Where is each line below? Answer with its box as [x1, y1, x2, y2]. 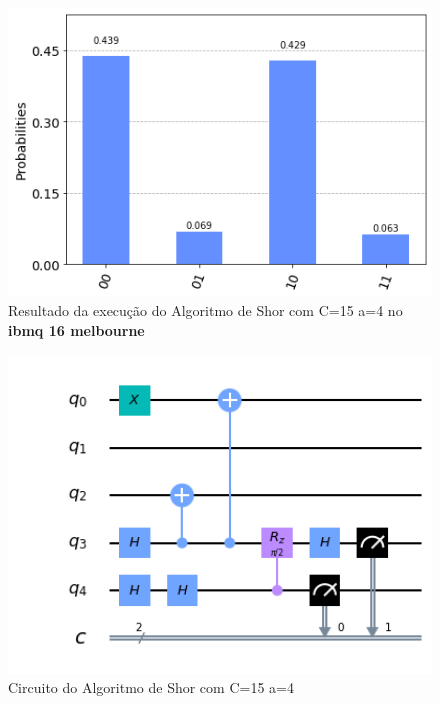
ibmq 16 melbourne [8, 319, 145, 340]
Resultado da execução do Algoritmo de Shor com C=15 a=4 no [8, 300, 403, 321]
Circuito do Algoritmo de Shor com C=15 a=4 [8, 677, 294, 698]
